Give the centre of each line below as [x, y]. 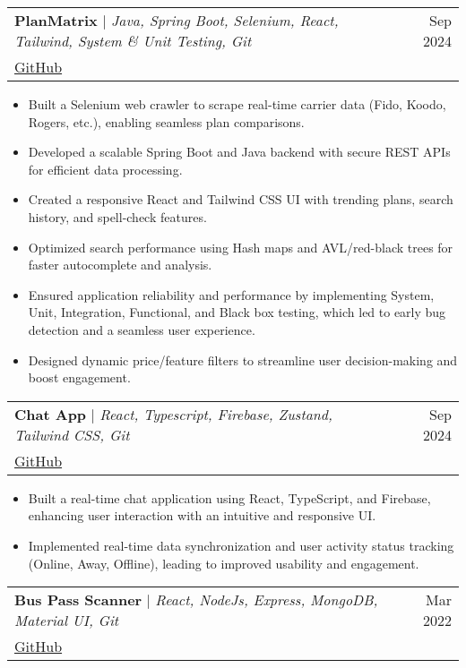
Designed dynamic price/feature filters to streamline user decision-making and [243, 360]
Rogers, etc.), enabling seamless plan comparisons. [166, 121]
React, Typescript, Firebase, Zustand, [216, 414]
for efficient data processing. [105, 169]
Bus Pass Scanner [78, 600]
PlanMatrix [56, 20]
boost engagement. [79, 377]
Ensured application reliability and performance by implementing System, [231, 294]
